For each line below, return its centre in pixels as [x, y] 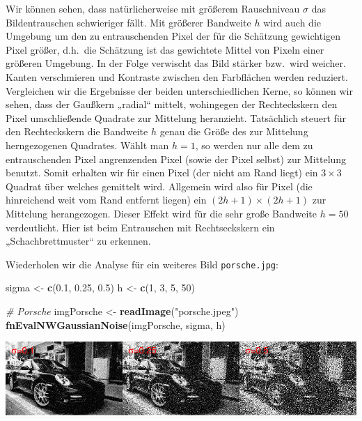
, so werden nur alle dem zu [254, 145]
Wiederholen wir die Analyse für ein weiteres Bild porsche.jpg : [142, 264]
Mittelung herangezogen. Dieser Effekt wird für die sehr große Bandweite [162, 213]
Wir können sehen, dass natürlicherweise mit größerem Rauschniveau [153, 8]
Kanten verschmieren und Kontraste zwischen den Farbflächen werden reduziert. [177, 76]
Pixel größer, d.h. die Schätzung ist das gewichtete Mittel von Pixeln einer [165, 49]
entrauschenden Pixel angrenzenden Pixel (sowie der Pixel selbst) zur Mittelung [176, 159]
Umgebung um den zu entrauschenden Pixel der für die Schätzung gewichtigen [173, 36]
